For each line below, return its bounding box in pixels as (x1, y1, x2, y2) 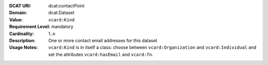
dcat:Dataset (48, 10, 74, 16)
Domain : (9, 10, 27, 16)
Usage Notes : (9, 45, 38, 51)
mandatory (51, 24, 74, 30)
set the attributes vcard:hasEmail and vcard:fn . (48, 51, 153, 57)
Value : (9, 16, 23, 22)
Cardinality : (9, 30, 34, 37)
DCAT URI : (9, 3, 32, 8)
